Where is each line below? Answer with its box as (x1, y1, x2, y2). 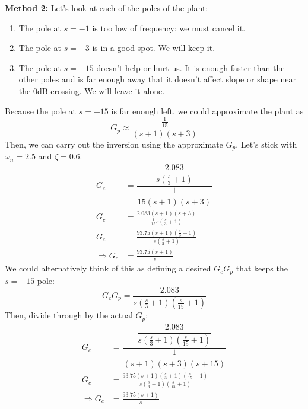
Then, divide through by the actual (5, 309, 133, 321)
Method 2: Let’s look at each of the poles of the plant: (5, 2, 208, 14)
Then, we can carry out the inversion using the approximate (5, 138, 223, 151)
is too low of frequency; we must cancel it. (92, 21, 246, 34)
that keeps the (236, 262, 288, 274)
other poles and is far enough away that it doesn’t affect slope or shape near (18, 73, 296, 85)
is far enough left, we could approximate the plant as (111, 104, 304, 117)
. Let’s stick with (236, 138, 297, 151)
